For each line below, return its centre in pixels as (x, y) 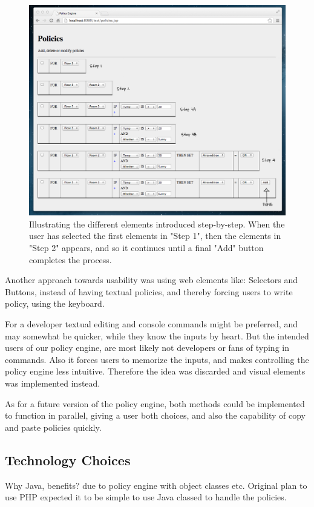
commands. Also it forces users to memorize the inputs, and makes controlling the (157, 359)
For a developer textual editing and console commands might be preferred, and (151, 323)
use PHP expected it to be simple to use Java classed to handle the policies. (146, 497)
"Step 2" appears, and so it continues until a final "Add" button (146, 247)
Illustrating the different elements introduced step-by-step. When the (157, 224)
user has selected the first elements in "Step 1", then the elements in (155, 236)
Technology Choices (68, 460)
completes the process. (70, 259)
